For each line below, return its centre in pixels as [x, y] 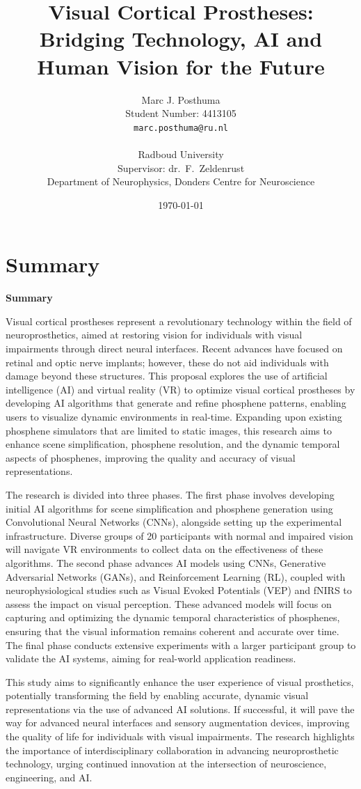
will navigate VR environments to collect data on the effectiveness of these [165, 549]
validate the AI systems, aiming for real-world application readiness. [151, 658]
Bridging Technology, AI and [181, 39]
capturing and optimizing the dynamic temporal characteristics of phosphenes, [173, 617]
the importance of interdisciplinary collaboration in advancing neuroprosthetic [172, 750]
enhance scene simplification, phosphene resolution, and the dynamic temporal [173, 444]
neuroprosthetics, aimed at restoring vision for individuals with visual [154, 335]
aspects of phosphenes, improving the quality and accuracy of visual [151, 457]
